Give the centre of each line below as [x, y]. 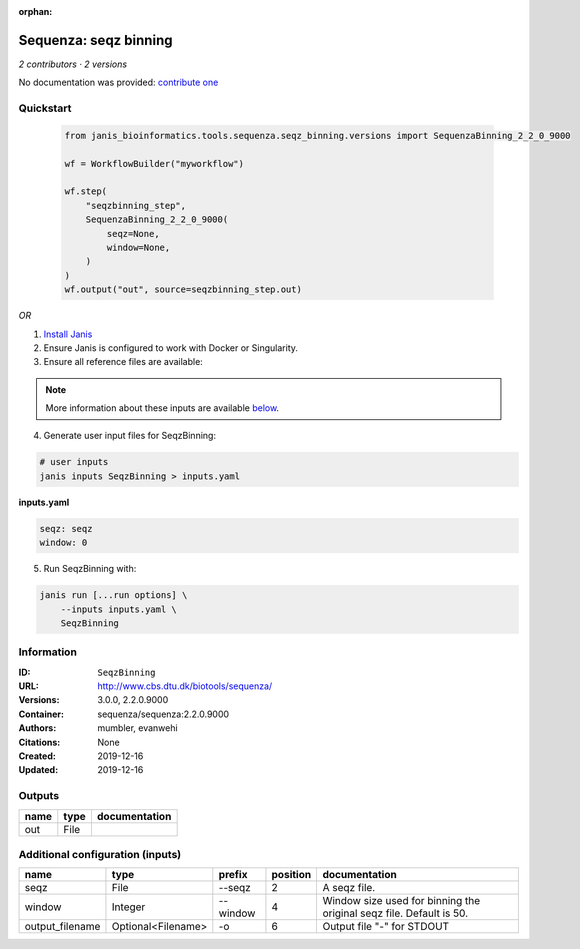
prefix [233, 875]
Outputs [39, 796]
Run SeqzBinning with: [90, 569]
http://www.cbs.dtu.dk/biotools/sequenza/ [185, 686]
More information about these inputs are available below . [162, 408]
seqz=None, [133, 233]
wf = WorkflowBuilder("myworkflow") [154, 163]
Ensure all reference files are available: [123, 362]
